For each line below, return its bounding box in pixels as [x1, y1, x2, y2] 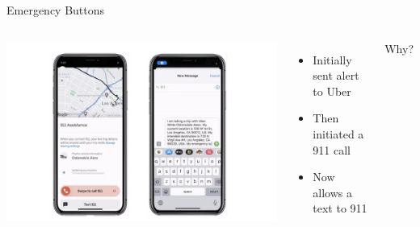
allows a [313, 184, 352, 200]
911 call [313, 141, 351, 158]
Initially [313, 51, 352, 68]
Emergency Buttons [6, 2, 105, 18]
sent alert [313, 67, 359, 84]
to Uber [313, 82, 351, 99]
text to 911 [313, 200, 367, 217]
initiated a [313, 125, 364, 142]
